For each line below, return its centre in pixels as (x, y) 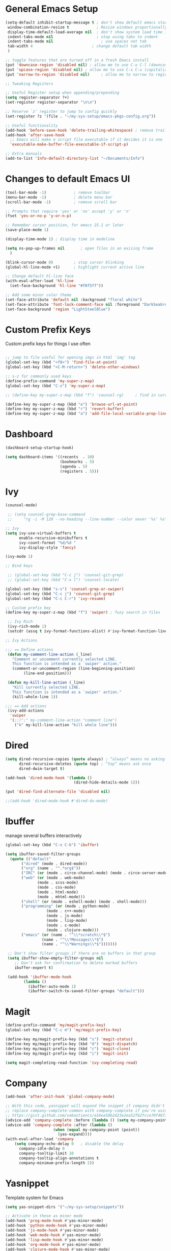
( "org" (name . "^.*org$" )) (51, 868)
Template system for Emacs (34, 1197)
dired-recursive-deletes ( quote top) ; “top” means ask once (85, 764)
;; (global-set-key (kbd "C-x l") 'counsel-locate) (63, 580)
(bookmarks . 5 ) (77, 462)
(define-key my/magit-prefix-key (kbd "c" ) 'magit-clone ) (68, 1049)
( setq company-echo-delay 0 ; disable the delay (69, 1144)
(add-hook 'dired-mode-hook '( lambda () (49, 778)
